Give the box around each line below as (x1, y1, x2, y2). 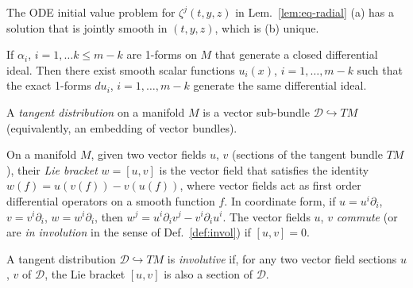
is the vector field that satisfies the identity (159, 161, 369, 178)
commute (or (336, 208, 398, 225)
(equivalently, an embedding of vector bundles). (6, 119, 237, 136)
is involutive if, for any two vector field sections (167, 250, 397, 267)
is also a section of (164, 266, 253, 282)
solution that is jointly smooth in (6, 19, 168, 36)
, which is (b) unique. (214, 19, 319, 36)
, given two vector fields (91, 146, 206, 163)
